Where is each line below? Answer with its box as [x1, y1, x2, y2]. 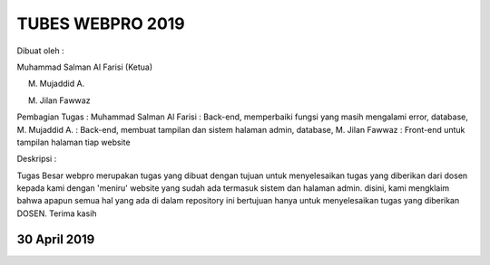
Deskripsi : [16, 154, 57, 165]
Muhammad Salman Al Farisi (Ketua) [16, 62, 153, 72]
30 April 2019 [16, 232, 95, 247]
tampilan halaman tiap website [16, 137, 131, 147]
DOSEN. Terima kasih [16, 208, 97, 219]
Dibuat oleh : [16, 45, 64, 56]
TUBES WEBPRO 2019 [16, 14, 185, 33]
